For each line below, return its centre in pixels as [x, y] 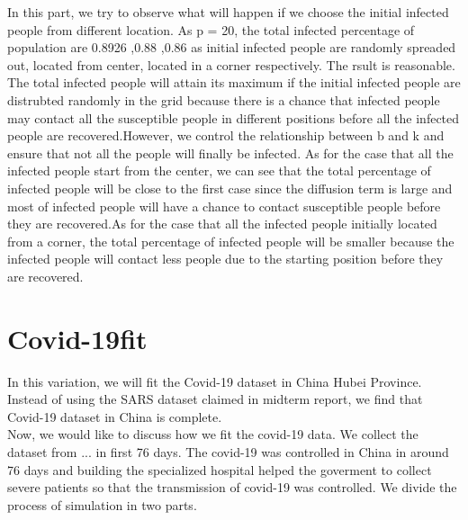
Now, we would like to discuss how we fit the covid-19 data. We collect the [213, 434]
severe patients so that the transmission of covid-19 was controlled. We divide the [232, 487]
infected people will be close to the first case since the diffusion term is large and [230, 188]
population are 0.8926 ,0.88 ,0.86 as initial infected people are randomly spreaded [232, 47]
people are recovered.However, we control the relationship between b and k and [226, 135]
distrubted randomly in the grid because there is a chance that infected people [224, 99]
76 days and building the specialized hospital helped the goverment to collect [220, 469]
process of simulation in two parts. [102, 504]
